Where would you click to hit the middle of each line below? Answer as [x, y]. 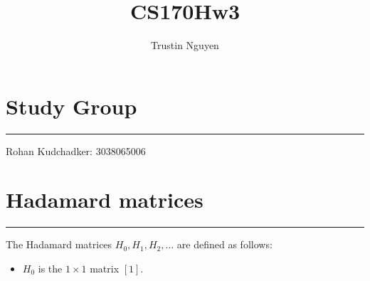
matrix [105, 268]
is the [50, 268]
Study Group [72, 106]
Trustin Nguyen [185, 45]
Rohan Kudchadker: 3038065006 [76, 150]
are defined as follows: [224, 244]
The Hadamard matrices [59, 244]
